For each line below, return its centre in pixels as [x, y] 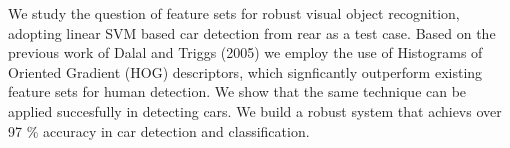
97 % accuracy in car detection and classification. [159, 130]
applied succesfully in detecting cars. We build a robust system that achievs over [255, 110]
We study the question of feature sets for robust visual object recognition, [234, 13]
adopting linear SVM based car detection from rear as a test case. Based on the [252, 32]
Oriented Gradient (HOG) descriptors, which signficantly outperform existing [245, 71]
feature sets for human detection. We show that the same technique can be [237, 91]
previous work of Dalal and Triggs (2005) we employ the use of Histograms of [245, 52]
